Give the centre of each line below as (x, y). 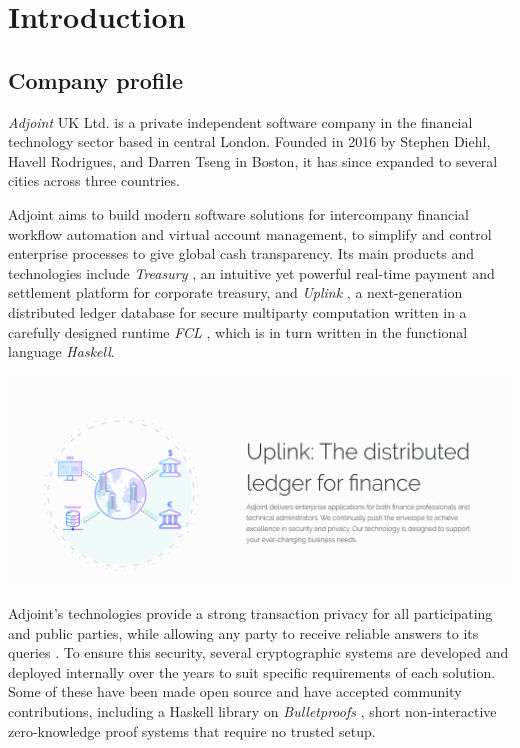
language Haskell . (61, 351)
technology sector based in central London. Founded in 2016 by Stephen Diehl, (249, 141)
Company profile (95, 79)
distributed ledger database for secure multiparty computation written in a (237, 311)
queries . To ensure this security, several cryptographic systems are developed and (258, 652)
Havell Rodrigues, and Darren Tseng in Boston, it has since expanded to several (253, 160)
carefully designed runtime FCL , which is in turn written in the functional (238, 331)
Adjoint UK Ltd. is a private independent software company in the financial (240, 121)
